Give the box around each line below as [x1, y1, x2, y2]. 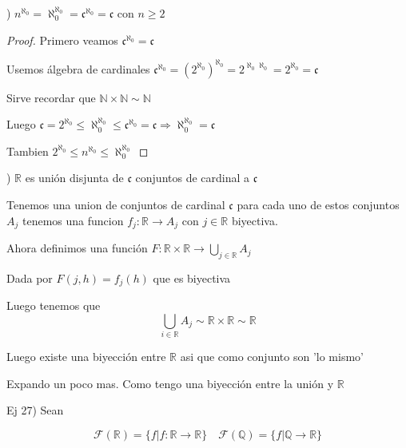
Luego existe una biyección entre [6, 348, 166, 365]
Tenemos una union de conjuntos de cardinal [6, 196, 225, 213]
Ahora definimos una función [6, 240, 148, 256]
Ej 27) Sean [6, 402, 64, 418]
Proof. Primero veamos [6, 31, 118, 48]
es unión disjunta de [25, 169, 124, 186]
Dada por [6, 269, 53, 286]
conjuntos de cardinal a [135, 169, 250, 186]
